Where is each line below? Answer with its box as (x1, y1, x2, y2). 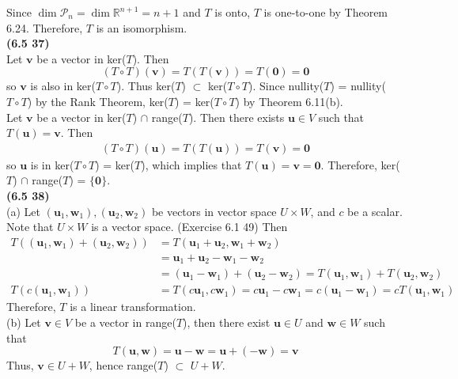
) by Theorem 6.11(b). (235, 93, 343, 109)
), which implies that (141, 156, 242, 172)
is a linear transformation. (70, 298, 196, 315)
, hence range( (89, 357, 158, 373)
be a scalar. (347, 203, 403, 219)
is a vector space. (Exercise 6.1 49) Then (91, 218, 288, 235)
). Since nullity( (248, 78, 324, 94)
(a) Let (6, 203, 40, 219)
